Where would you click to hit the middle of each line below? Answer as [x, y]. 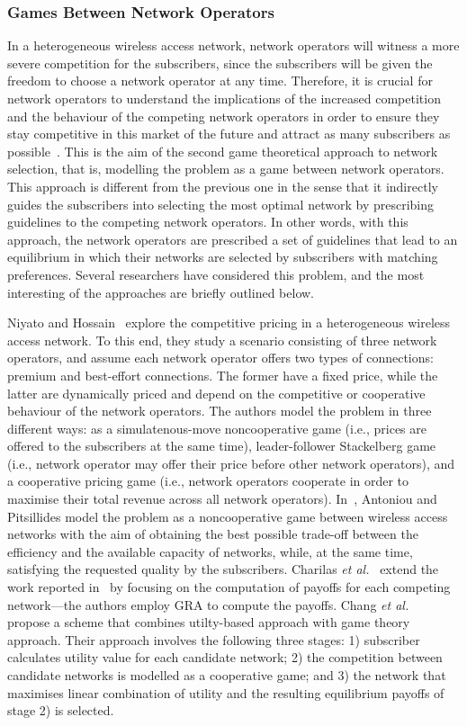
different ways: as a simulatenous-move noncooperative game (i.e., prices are [217, 428]
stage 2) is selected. [61, 710]
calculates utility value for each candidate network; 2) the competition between [225, 657]
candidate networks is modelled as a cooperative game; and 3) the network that [227, 675]
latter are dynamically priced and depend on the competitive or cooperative [216, 393]
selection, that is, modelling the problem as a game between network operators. [226, 169]
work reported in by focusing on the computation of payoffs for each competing [229, 587]
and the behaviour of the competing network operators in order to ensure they [224, 116]
